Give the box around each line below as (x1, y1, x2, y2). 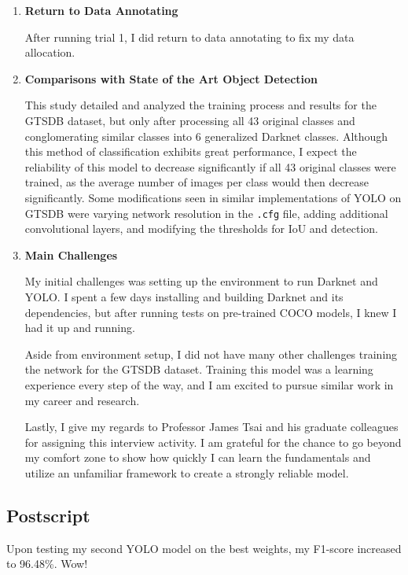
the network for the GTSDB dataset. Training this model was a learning (24, 361, 373, 378)
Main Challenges (24, 246, 118, 263)
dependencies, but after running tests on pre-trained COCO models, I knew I (24, 304, 397, 320)
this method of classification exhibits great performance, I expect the (24, 143, 357, 160)
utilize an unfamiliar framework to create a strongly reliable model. (24, 464, 349, 481)
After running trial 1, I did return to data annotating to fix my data (24, 28, 355, 45)
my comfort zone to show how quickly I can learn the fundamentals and (24, 449, 371, 466)
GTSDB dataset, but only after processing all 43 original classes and (24, 112, 355, 128)
